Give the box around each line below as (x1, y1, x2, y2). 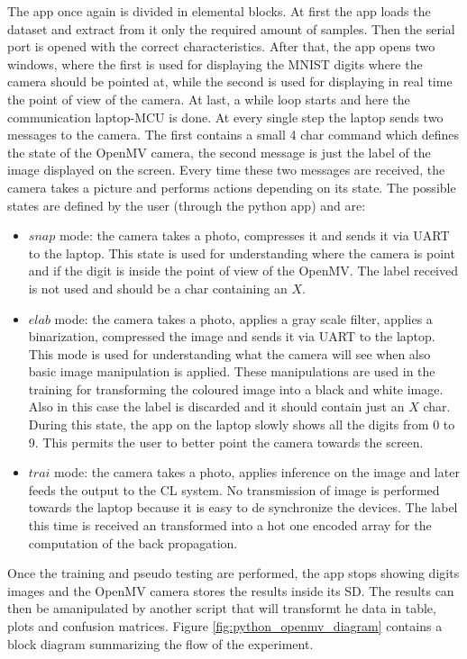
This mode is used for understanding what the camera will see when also (28, 344, 431, 363)
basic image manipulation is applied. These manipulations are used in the (28, 362, 435, 381)
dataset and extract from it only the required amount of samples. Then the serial (7, 19, 455, 38)
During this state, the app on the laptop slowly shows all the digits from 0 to (28, 415, 455, 434)
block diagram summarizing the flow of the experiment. (7, 634, 314, 653)
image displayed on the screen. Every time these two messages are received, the (7, 160, 445, 179)
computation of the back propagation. (28, 533, 238, 552)
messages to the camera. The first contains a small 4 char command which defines (7, 125, 460, 144)
